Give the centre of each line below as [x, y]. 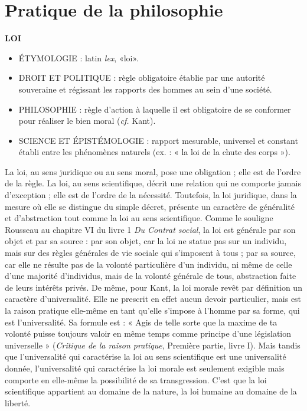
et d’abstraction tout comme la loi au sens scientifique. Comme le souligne [139, 218]
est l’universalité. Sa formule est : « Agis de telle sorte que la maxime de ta [141, 322]
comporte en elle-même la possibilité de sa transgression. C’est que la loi [136, 379]
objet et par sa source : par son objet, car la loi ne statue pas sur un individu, [146, 241]
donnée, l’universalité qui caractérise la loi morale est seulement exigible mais [145, 368]
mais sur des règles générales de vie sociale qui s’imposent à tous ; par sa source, [150, 253]
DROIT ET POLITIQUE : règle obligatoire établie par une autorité [142, 78]
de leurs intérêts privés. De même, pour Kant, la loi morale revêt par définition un [153, 287]
